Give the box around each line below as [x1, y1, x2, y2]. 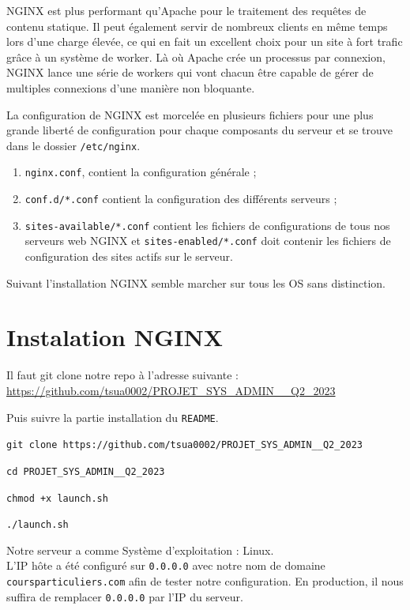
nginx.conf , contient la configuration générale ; [24, 164, 257, 180]
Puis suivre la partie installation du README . [6, 409, 219, 425]
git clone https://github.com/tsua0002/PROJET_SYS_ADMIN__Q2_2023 [6, 439, 363, 451]
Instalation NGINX [6, 321, 223, 353]
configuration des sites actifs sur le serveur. [24, 248, 233, 265]
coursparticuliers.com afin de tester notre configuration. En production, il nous [6, 573, 404, 589]
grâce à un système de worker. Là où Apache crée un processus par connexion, [6, 48, 386, 65]
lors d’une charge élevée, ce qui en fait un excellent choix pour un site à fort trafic [6, 33, 403, 50]
